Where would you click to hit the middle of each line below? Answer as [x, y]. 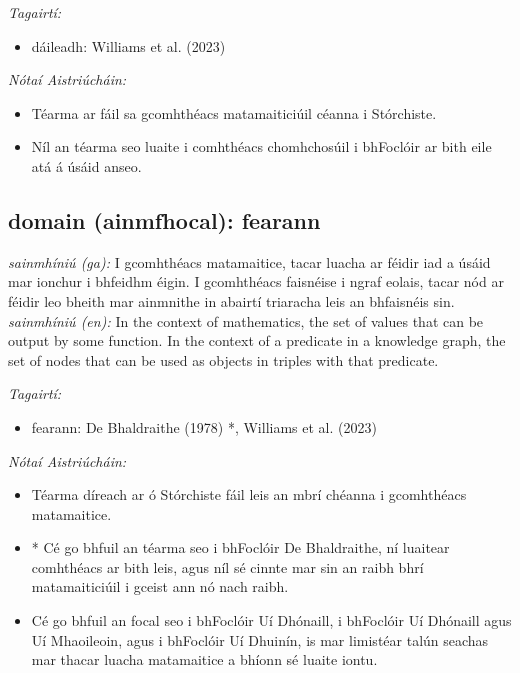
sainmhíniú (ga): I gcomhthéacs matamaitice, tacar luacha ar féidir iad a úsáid [249, 261]
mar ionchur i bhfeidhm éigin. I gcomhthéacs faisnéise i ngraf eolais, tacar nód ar [256, 281]
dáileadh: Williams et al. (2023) [128, 45]
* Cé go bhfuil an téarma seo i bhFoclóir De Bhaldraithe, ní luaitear [240, 547]
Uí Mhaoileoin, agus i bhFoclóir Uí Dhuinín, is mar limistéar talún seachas [260, 639]
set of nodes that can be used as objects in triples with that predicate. [223, 359]
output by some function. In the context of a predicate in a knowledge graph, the [257, 340]
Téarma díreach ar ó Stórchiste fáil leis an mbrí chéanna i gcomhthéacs [249, 494]
